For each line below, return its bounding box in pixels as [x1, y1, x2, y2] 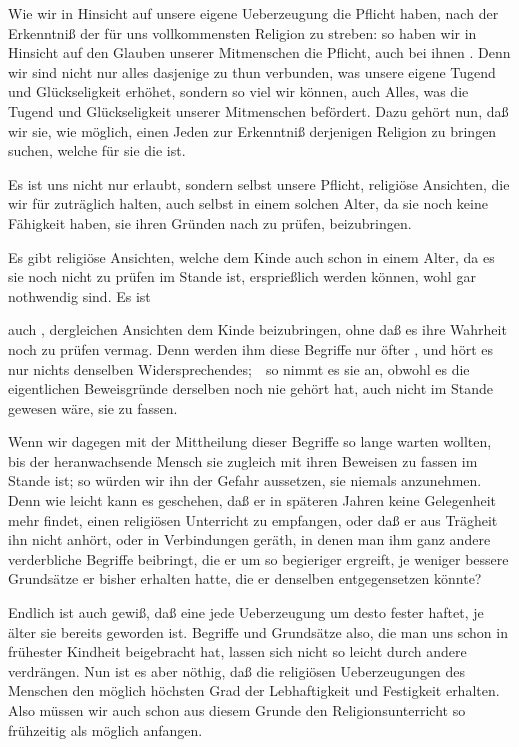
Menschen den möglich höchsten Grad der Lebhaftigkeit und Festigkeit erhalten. [8, 680, 500, 701]
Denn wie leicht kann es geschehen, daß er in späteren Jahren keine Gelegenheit [8, 490, 497, 511]
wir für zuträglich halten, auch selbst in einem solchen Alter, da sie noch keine [8, 193, 488, 214]
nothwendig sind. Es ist [8, 285, 151, 306]
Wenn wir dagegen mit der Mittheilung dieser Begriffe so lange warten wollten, [8, 431, 492, 452]
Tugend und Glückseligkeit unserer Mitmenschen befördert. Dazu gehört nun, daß [8, 100, 509, 121]
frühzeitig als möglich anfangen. [8, 719, 203, 740]
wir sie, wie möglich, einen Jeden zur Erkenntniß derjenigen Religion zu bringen [8, 120, 497, 141]
